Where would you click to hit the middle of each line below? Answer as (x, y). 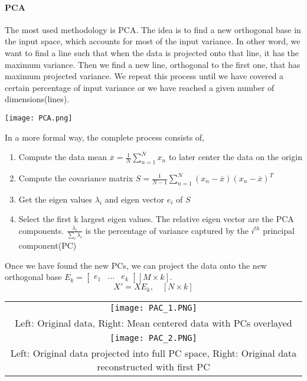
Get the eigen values (55, 199)
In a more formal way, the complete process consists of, (105, 137)
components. (41, 230)
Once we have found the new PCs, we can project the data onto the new (136, 265)
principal (279, 230)
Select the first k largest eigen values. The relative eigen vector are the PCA (156, 219)
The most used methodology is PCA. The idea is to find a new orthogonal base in (153, 29)
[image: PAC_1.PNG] (153, 308)
